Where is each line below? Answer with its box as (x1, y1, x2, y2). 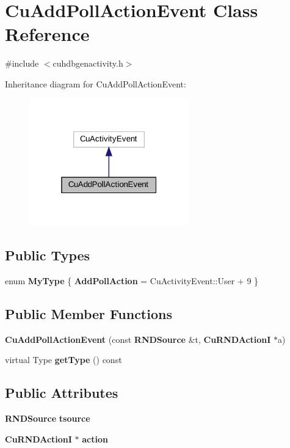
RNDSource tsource (5, 412, 90, 425)
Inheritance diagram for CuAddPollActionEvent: (5, 77, 186, 90)
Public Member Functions (5, 304, 172, 323)
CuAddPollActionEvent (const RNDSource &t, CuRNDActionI (5, 332, 271, 345)
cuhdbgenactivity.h (53, 57, 123, 70)
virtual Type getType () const (5, 353, 122, 366)
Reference (5, 21, 90, 46)
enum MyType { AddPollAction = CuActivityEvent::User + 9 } (5, 274, 259, 287)
